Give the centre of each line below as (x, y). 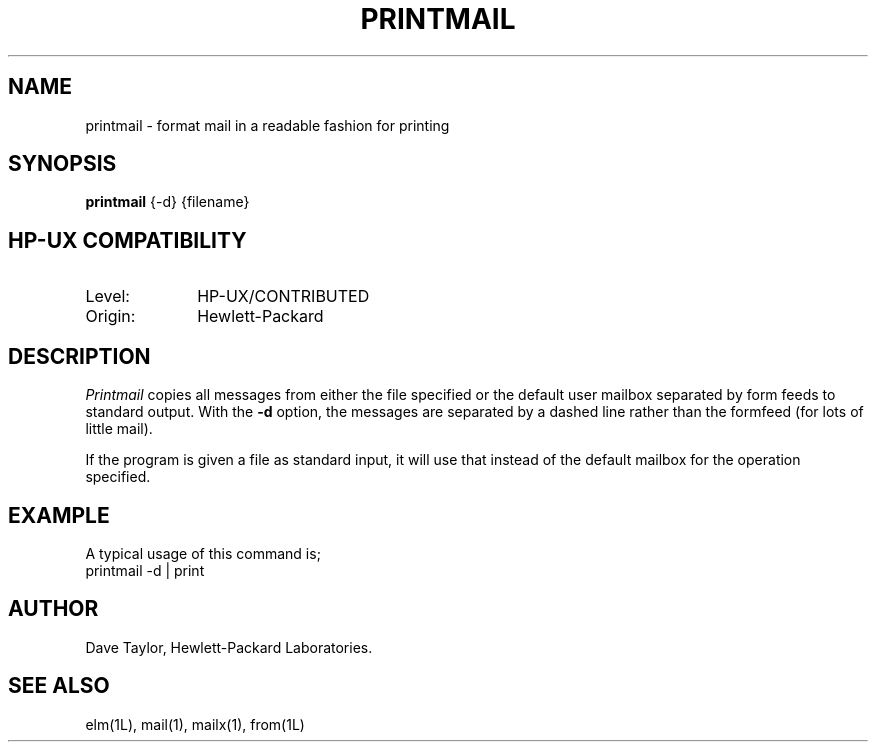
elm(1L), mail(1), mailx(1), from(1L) (195, 724)
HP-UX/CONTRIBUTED (283, 296)
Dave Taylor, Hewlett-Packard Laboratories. (229, 647)
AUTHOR (53, 609)
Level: (107, 296)
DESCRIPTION (79, 356)
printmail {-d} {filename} (167, 202)
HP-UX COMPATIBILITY (127, 240)
